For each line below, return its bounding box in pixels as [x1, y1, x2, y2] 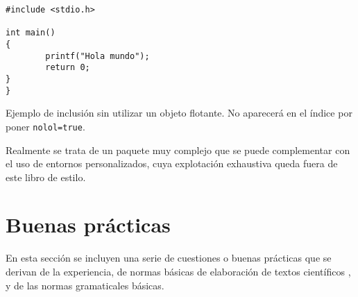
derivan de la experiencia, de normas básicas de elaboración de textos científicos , [6, 264, 351, 278]
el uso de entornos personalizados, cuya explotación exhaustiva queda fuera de [6, 156, 338, 171]
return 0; [45, 62, 90, 73]
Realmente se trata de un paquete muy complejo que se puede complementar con [6, 142, 350, 157]
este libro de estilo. [6, 169, 86, 184]
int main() [6, 28, 56, 38]
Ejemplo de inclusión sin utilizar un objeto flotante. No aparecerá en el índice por [6, 105, 352, 120]
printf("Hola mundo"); [45, 51, 150, 61]
